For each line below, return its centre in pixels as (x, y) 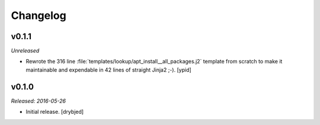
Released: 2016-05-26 (39, 101)
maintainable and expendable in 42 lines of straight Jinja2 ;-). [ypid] (109, 70)
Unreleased (25, 51)
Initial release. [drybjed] (55, 112)
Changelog (39, 15)
